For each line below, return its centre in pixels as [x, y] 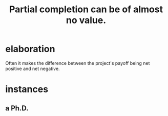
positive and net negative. [33, 68]
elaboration [30, 49]
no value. [86, 20]
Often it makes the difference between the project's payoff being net [78, 63]
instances [27, 89]
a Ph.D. [17, 108]
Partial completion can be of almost [86, 9]
